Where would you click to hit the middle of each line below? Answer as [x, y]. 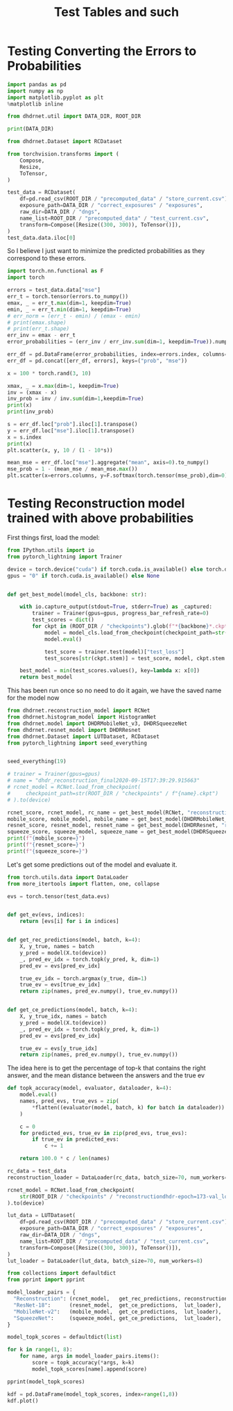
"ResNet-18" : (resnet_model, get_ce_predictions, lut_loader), [118, 1305]
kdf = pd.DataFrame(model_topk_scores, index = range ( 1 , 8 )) [93, 1394]
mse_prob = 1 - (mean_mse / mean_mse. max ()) [72, 469]
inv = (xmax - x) [32, 392]
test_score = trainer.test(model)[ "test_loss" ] [114, 652]
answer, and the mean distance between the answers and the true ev [106, 1075]
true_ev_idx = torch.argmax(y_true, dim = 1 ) [84, 978]
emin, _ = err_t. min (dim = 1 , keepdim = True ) [69, 309]
